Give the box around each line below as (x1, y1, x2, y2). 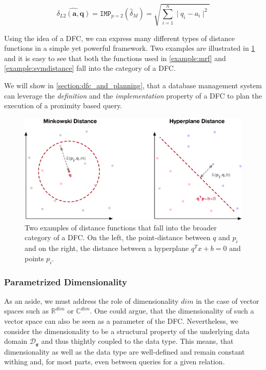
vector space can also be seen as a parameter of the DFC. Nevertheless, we (4, 316, 239, 326)
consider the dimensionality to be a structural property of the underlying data (4, 325, 250, 336)
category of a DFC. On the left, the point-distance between (25, 232, 211, 243)
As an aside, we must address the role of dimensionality (4, 295, 179, 306)
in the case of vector (196, 295, 259, 306)
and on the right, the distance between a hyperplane (25, 243, 189, 254)
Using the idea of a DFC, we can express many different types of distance (4, 32, 235, 43)
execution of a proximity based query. (4, 100, 122, 111)
